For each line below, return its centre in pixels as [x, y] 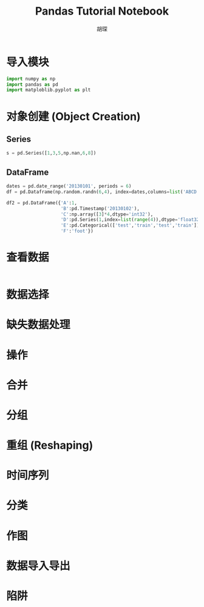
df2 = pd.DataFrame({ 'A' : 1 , [42, 203]
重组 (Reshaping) [50, 445]
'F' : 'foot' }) [77, 231]
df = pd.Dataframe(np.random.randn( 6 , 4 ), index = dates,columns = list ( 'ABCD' [103, 192]
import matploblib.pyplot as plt [49, 90]
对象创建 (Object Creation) [73, 116]
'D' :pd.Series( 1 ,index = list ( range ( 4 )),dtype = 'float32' [131, 220]
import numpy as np [31, 79]
